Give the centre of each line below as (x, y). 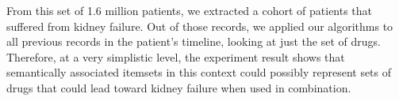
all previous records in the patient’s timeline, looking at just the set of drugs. (194, 41)
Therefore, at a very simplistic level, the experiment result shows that (176, 56)
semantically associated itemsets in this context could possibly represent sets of (199, 72)
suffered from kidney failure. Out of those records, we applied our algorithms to (200, 26)
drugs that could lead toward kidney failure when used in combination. (179, 87)
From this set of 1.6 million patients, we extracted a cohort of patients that (190, 10)
